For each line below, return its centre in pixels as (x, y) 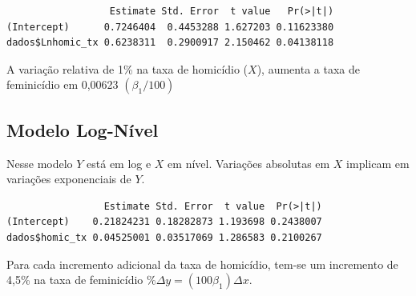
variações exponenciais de (69, 179)
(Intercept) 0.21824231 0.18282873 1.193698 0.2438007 (164, 222)
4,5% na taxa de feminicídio (75, 280)
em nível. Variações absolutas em (249, 163)
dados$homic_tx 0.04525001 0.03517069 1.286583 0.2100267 (164, 237)
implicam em (378, 163)
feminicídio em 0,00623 (63, 84)
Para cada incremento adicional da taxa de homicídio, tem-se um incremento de (202, 264)
